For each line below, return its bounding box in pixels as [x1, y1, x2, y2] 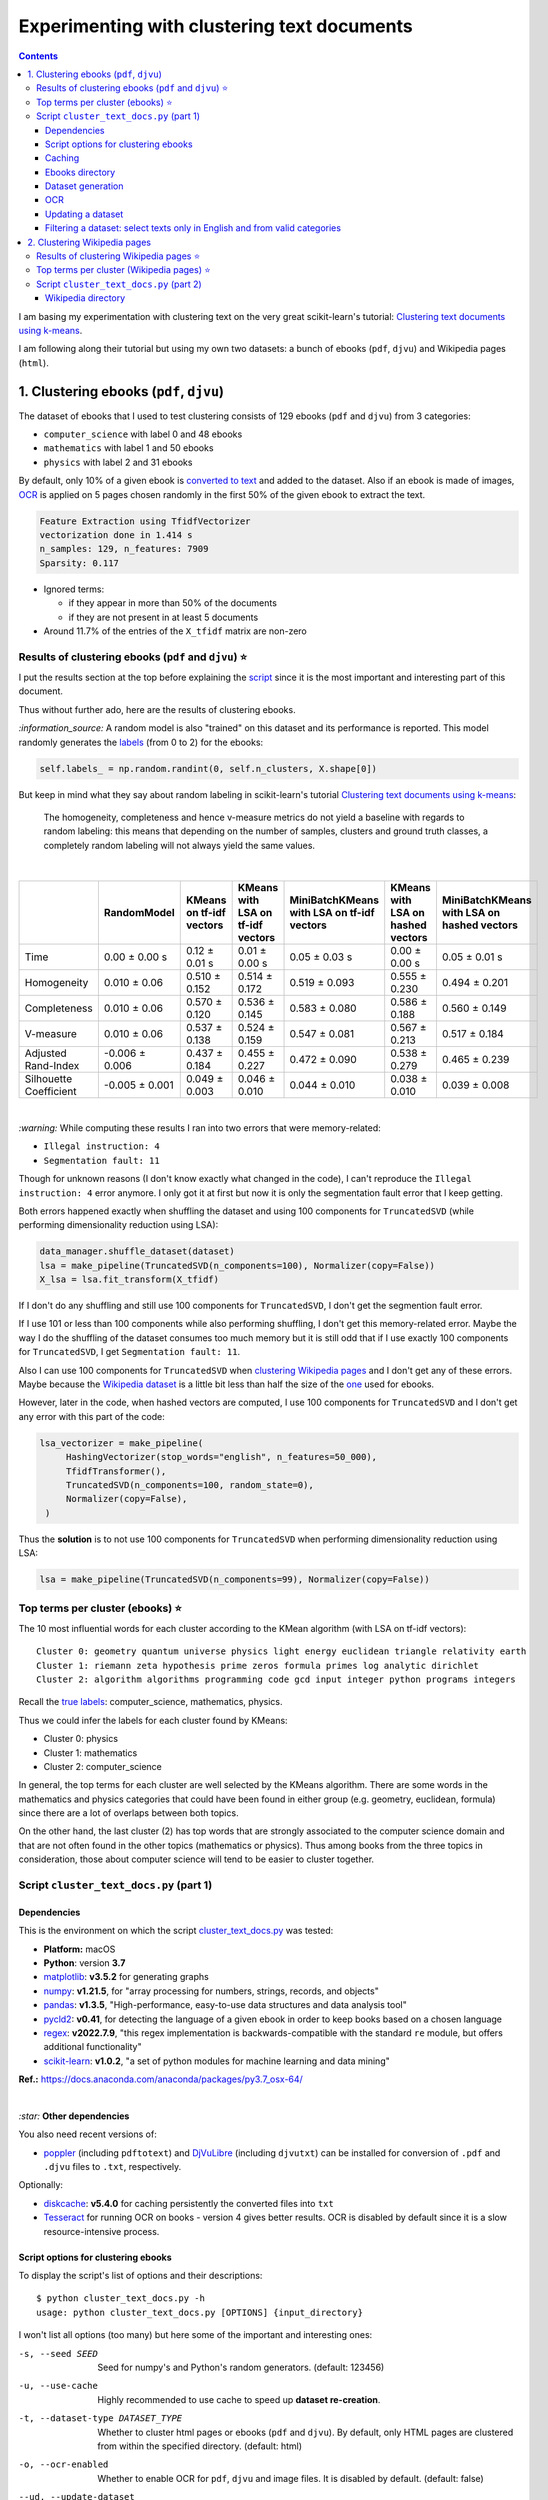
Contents [18, 50, 59, 62]
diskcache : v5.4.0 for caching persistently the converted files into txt [43, 2197, 334, 2209]
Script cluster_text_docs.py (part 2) [36, 278, 202, 290]
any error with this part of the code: [18, 1410, 165, 1422]
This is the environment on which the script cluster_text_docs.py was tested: [18, 1925, 334, 1937]
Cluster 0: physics [43, 1733, 119, 1745]
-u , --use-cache [18, 2380, 99, 2392]
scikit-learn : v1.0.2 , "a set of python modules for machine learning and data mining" [43, 2055, 390, 2067]
